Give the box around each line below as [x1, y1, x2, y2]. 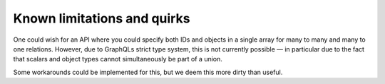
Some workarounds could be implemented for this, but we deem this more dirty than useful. [13, 68, 283, 76]
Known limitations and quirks [13, 11, 190, 26]
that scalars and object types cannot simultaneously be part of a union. [13, 55, 222, 64]
